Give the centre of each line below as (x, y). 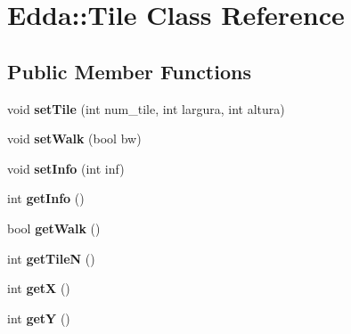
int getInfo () (46, 198)
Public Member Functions (129, 71)
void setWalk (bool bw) (74, 138)
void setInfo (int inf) (66, 168)
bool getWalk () (54, 228)
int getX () (39, 288)
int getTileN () (51, 258)
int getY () (39, 318)
